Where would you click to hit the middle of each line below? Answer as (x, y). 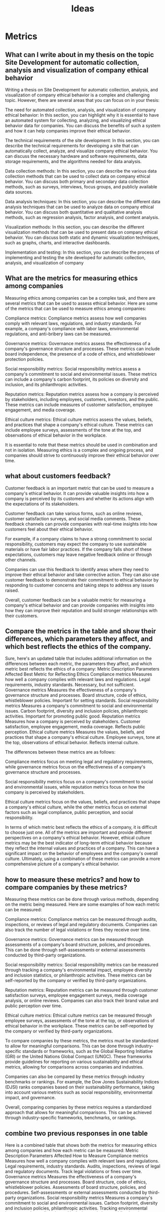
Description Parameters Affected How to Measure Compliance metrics (77, 1156)
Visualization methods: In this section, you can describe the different (75, 227)
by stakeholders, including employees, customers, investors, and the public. (82, 399)
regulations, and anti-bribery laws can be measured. (58, 334)
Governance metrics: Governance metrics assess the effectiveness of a (78, 343)
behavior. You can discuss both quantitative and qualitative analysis (74, 212)
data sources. (19, 192)
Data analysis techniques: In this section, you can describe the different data (83, 202)
